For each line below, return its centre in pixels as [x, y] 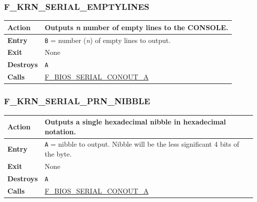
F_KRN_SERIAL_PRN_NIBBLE [77, 101]
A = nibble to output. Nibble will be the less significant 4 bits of [142, 144]
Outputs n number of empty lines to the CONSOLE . [136, 27]
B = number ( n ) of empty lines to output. [108, 40]
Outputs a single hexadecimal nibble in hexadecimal [135, 122]
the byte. [58, 154]
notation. [60, 131]
